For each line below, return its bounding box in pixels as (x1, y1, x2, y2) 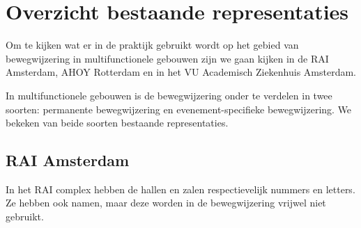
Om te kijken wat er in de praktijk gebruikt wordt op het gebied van (6, 38, 299, 52)
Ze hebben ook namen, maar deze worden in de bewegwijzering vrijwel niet (6, 195, 326, 210)
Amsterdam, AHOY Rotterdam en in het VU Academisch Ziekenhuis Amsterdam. (6, 65, 357, 79)
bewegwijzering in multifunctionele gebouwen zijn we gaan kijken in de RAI (6, 51, 329, 65)
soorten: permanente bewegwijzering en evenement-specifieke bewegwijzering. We (6, 101, 352, 116)
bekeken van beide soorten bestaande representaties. (6, 115, 229, 130)
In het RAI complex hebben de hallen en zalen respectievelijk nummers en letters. (6, 181, 355, 196)
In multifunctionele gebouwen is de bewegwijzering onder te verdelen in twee (6, 88, 332, 102)
